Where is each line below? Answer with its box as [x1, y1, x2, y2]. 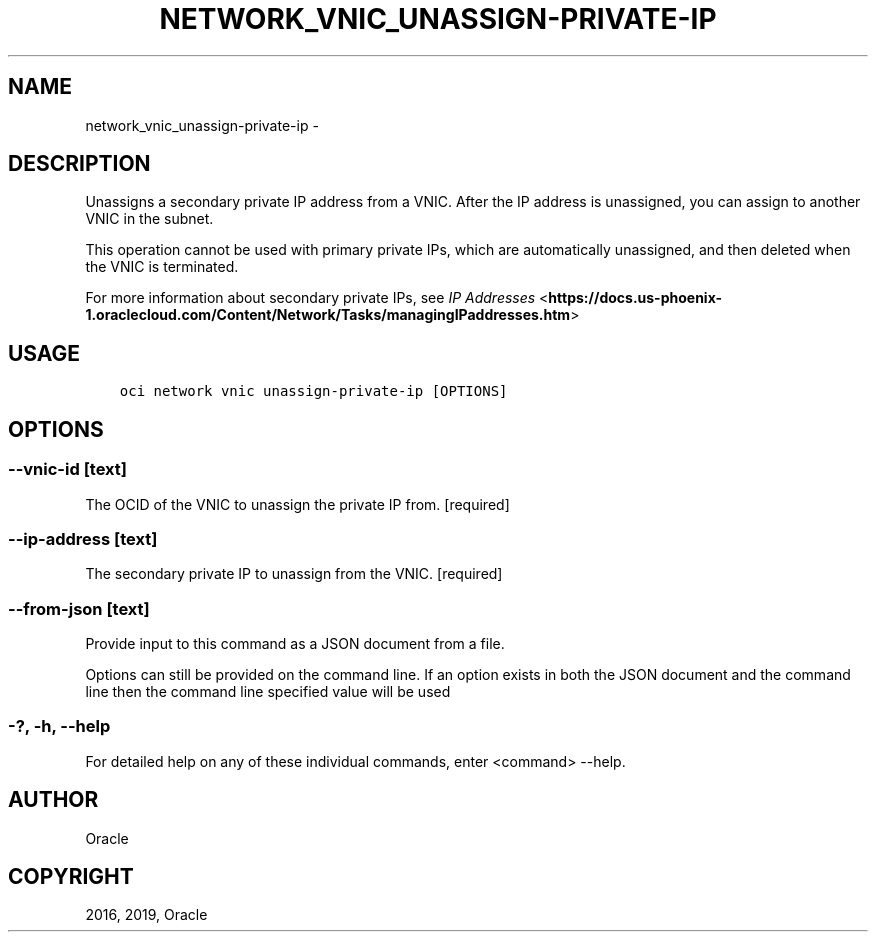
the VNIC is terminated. [85, 258, 239, 276]
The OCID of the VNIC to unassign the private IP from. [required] [85, 495, 510, 513]
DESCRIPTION [8, 151, 151, 177]
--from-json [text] [8, 598, 150, 619]
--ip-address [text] [8, 528, 158, 549]
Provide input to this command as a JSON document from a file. [85, 635, 505, 652]
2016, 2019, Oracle [85, 906, 208, 924]
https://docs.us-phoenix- [548, 289, 722, 307]
